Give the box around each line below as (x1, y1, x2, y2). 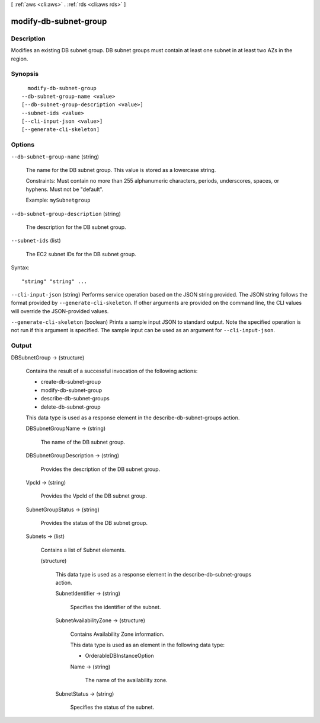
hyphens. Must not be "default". (25, 186, 104, 193)
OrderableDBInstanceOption (85, 652, 154, 660)
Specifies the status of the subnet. (70, 703, 154, 711)
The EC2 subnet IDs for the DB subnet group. (25, 250, 136, 257)
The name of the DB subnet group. (40, 438, 126, 445)
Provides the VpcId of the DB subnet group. (40, 492, 148, 499)
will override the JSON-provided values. (11, 307, 109, 314)
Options (11, 141, 35, 149)
